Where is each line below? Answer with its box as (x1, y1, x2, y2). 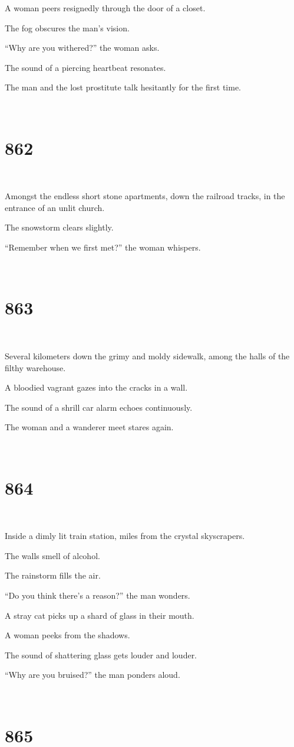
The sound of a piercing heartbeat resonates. (5, 61, 166, 73)
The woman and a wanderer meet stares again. (5, 421, 174, 433)
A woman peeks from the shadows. (5, 629, 130, 641)
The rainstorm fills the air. (5, 569, 101, 582)
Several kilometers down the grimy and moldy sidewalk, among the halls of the (5, 349, 290, 362)
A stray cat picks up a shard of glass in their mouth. (5, 609, 194, 621)
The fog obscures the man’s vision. (5, 21, 130, 34)
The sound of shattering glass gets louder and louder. (5, 648, 197, 661)
